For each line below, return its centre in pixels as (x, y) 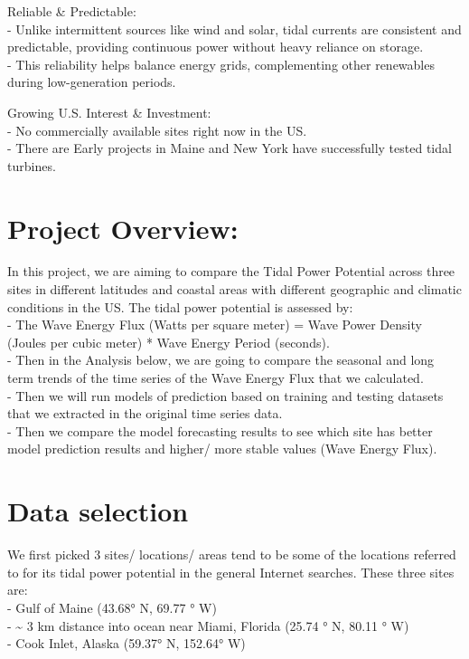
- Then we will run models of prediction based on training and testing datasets (225, 395)
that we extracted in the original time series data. (145, 413)
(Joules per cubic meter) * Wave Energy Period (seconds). (169, 342)
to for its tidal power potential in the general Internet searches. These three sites (231, 572)
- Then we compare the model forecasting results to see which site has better (220, 430)
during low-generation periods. (92, 82)
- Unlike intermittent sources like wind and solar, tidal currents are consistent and (234, 29)
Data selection (98, 511)
